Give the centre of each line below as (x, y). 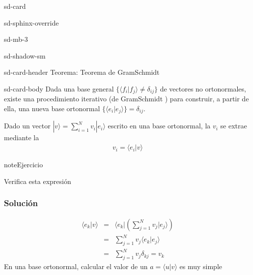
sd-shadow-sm (25, 55)
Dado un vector (27, 126)
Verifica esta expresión (38, 181)
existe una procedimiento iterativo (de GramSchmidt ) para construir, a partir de (126, 99)
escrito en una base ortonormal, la (159, 126)
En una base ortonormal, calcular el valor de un (76, 266)
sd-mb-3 (16, 39)
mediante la (22, 137)
